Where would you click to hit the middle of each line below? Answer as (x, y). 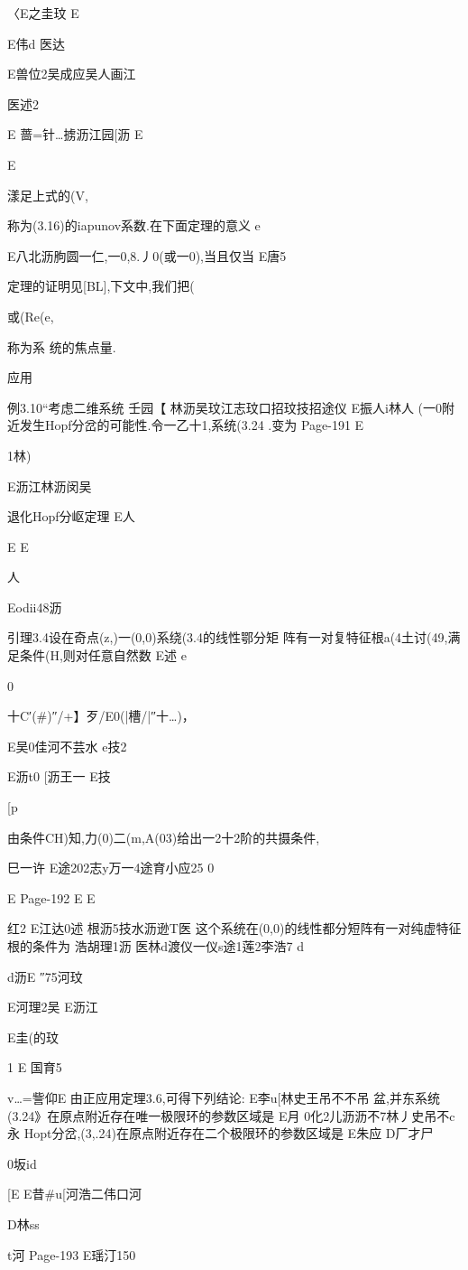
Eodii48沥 (35, 607)
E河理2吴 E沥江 (53, 1007)
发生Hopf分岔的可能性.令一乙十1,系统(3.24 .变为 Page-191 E (192, 425)
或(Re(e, (31, 316)
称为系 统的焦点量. (62, 346)
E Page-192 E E (51, 897)
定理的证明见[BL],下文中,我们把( (101, 286)
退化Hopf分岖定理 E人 (71, 516)
